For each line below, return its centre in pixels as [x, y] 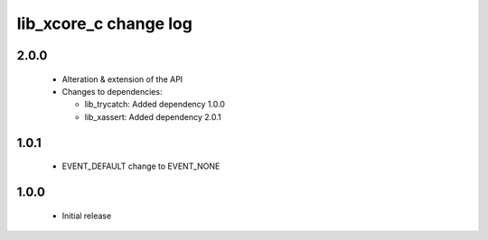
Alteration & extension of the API [122, 79]
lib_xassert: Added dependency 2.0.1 [153, 116]
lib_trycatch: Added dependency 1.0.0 [155, 105]
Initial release [87, 216]
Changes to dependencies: [112, 91]
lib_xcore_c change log [105, 23]
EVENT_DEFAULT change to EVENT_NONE [141, 166]
